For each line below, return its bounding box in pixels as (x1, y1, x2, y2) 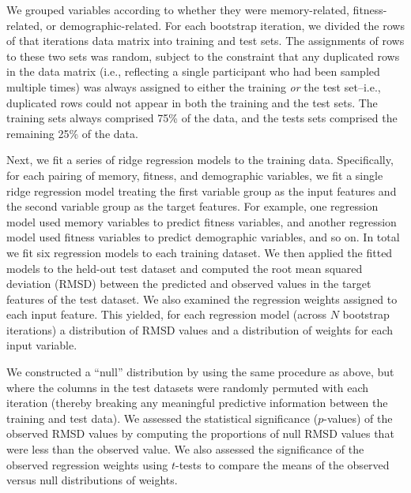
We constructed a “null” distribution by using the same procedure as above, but (6, 364, 394, 380)
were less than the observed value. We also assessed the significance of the (6, 441, 364, 458)
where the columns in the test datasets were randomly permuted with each (6, 379, 369, 395)
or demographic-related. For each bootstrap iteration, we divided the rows (46, 17, 405, 33)
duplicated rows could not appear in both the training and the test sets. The (6, 94, 378, 110)
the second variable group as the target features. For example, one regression (6, 198, 379, 215)
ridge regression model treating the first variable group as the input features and (6, 182, 397, 199)
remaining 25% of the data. (6, 125, 138, 141)
